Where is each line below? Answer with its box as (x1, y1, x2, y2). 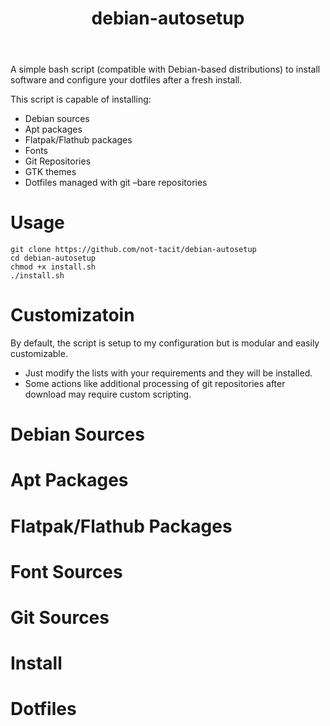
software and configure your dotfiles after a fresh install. (10, 74, 243, 86)
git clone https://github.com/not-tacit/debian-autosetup (10, 245, 257, 255)
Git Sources (10, 607, 110, 629)
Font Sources (10, 560, 123, 583)
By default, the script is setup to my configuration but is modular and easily (10, 337, 320, 349)
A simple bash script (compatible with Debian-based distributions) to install (10, 63, 321, 76)
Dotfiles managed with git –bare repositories (24, 177, 208, 189)
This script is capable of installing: (10, 93, 152, 106)
